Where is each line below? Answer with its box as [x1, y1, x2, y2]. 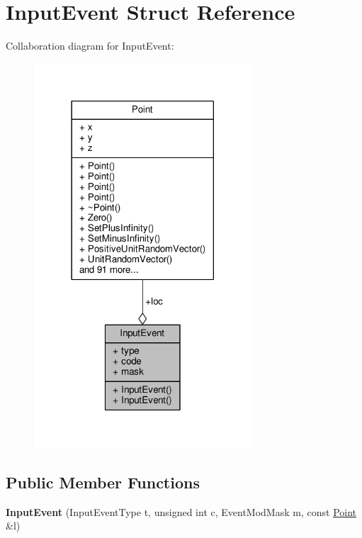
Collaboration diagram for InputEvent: [6, 38, 174, 53]
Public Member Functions [6, 471, 200, 493]
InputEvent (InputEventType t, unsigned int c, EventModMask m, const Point [6, 504, 356, 519]
